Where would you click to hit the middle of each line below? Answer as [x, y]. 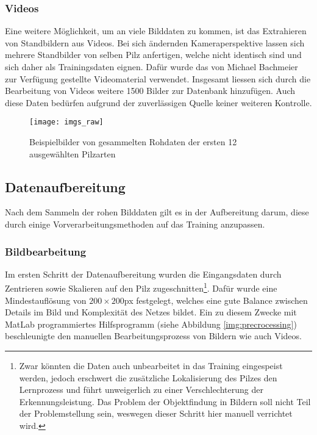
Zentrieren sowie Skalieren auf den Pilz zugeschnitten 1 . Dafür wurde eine [141, 287]
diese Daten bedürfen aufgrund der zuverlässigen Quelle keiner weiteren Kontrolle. [158, 102]
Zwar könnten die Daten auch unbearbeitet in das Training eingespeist [151, 366]
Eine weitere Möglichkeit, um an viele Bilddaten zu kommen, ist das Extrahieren [156, 31]
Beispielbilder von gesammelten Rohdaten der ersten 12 [133, 142]
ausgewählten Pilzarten [73, 153]
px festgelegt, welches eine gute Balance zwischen [216, 300]
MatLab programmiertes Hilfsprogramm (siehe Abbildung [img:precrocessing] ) [151, 324]
